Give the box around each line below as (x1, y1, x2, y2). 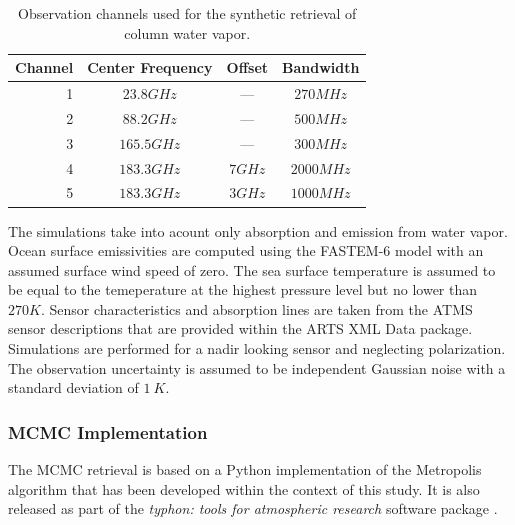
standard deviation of (8, 377, 139, 398)
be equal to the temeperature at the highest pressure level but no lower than (8, 279, 478, 300)
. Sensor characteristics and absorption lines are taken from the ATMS (40, 298, 473, 319)
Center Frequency (87, 57, 213, 78)
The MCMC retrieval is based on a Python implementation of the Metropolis (8, 459, 482, 480)
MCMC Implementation (8, 419, 208, 444)
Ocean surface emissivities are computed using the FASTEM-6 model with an (8, 240, 484, 261)
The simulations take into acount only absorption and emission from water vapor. (8, 220, 508, 241)
